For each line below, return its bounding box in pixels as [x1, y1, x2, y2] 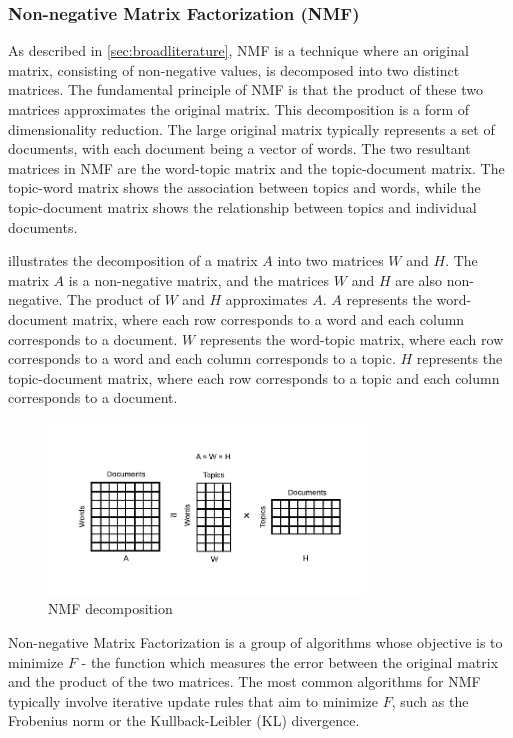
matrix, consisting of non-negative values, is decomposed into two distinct [8, 59, 460, 80]
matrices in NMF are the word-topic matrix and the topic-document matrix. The [8, 157, 505, 178]
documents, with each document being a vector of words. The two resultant [8, 138, 471, 159]
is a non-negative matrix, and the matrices [68, 269, 330, 290]
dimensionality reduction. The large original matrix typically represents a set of [8, 118, 495, 139]
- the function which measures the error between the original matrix [81, 651, 499, 672]
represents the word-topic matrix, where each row [199, 328, 504, 349]
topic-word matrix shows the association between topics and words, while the [8, 177, 481, 198]
